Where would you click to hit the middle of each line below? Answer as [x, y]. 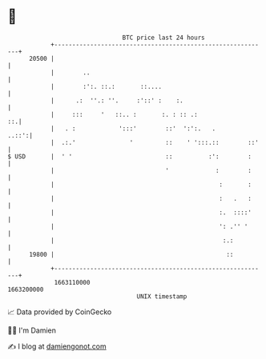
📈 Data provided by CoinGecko [60, 312]
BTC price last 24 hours [163, 38]
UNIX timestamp [162, 296]
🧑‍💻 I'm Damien [32, 330]
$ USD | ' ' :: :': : [129, 156]
